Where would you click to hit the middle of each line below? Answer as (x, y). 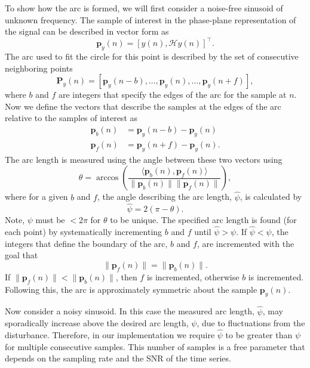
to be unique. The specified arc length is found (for (203, 220)
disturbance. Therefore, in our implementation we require (110, 334)
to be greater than (259, 334)
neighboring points (39, 68)
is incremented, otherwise (193, 276)
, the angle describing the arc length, (164, 197)
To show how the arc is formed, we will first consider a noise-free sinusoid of (144, 8)
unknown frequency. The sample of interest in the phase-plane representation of (151, 19)
